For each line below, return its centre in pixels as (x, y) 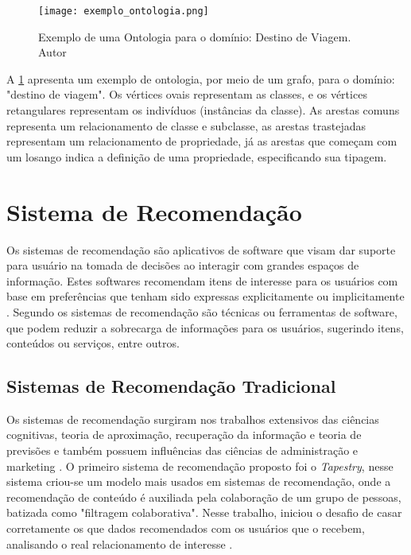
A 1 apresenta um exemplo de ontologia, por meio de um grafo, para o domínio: (201, 78)
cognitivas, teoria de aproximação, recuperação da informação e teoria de (184, 435)
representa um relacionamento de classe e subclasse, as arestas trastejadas (186, 125)
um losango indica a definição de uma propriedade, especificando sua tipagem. (197, 156)
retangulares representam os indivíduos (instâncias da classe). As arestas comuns (203, 110)
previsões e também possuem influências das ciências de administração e (182, 450)
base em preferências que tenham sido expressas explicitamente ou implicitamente (205, 296)
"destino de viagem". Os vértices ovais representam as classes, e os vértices (187, 94)
